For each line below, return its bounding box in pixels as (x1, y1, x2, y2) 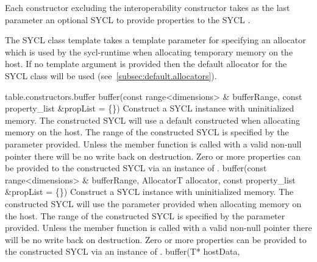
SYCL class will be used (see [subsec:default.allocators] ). (5, 69, 217, 82)
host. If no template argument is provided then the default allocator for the (5, 57, 287, 70)
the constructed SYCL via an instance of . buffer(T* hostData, (5, 245, 240, 258)
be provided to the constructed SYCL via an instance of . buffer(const (5, 161, 267, 174)
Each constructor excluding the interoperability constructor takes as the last (5, 1, 290, 13)
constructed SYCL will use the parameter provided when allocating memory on (5, 197, 302, 210)
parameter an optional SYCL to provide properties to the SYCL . (5, 13, 251, 26)
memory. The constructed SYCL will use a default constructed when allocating (5, 113, 300, 126)
